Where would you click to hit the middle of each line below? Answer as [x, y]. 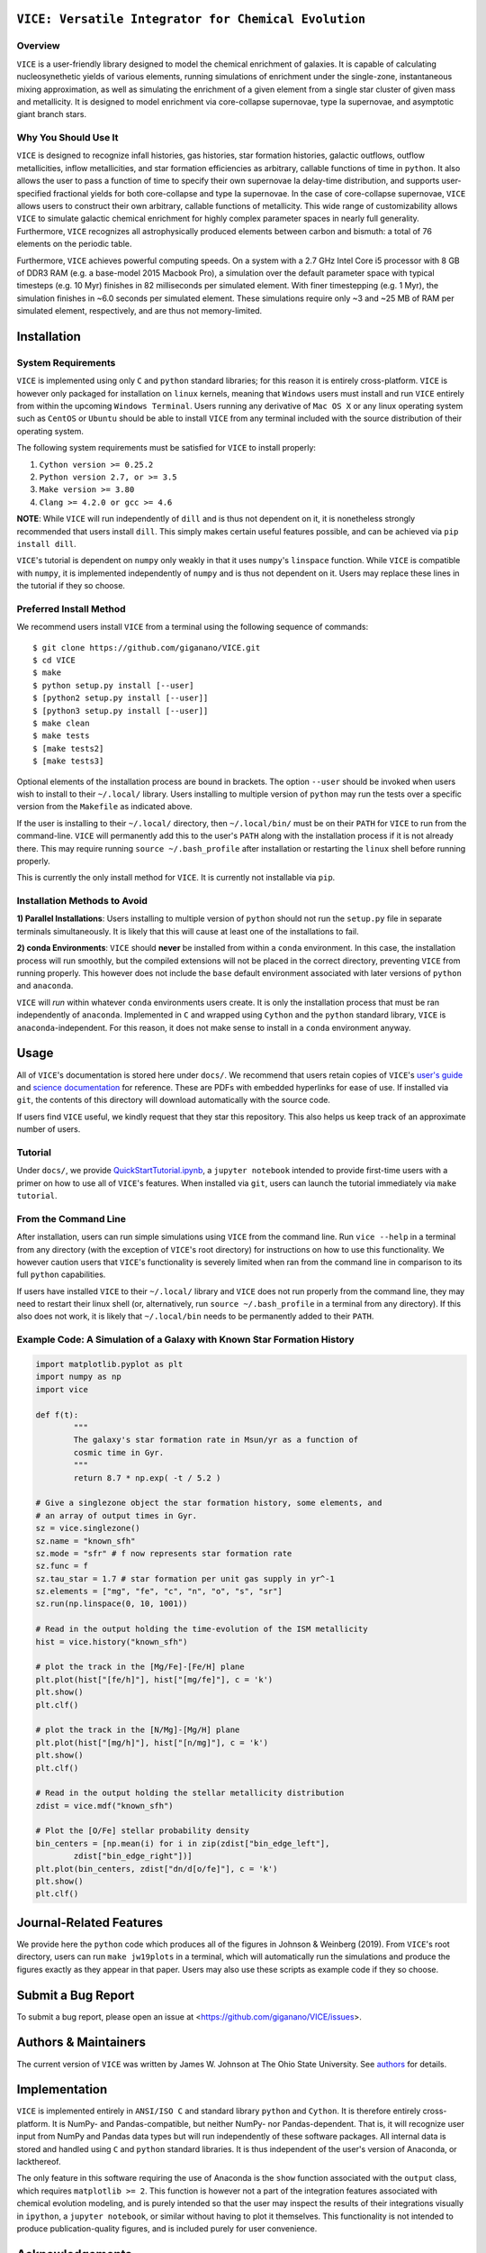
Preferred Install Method [71, 608]
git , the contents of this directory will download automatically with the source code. [173, 1100]
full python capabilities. [61, 1274]
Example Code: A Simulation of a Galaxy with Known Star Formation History [185, 1340]
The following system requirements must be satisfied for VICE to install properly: [166, 448]
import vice [62, 1389]
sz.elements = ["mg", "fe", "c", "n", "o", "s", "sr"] [159, 1592]
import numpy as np [78, 1377]
